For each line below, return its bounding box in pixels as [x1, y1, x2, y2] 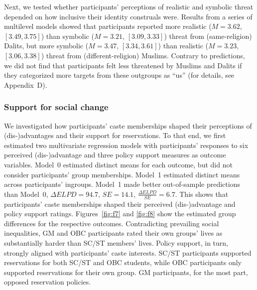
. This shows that [175, 188, 229, 199]
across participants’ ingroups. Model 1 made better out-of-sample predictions [4, 179, 240, 189]
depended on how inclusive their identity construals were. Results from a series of [4, 11, 253, 21]
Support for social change [4, 101, 109, 113]
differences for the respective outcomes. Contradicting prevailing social [4, 218, 219, 228]
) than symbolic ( [41, 30, 94, 41]
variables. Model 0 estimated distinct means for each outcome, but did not [4, 159, 233, 169]
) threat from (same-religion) [164, 30, 252, 41]
